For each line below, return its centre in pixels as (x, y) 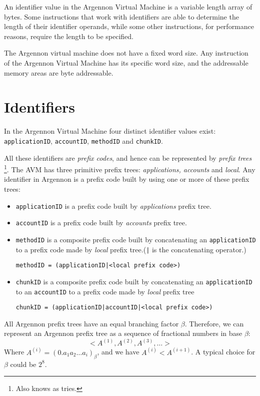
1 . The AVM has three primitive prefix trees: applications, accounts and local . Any (130, 168)
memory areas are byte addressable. (59, 72)
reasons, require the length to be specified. (69, 36)
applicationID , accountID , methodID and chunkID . (83, 140)
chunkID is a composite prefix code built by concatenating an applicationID (134, 281)
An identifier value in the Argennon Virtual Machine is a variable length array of (128, 7)
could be (23, 364)
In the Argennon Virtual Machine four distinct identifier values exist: (110, 131)
